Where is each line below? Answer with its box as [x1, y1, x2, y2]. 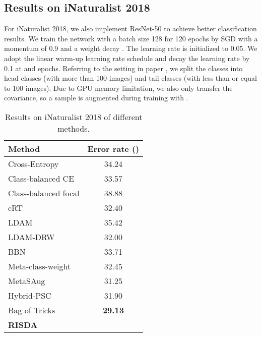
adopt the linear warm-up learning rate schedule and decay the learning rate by [4, 52, 250, 63]
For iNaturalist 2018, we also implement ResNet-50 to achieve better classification [4, 23, 257, 34]
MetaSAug [8, 274, 45, 287]
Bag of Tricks [8, 304, 55, 316]
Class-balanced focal [8, 187, 80, 199]
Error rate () [87, 142, 140, 154]
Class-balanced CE [8, 172, 75, 184]
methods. [57, 122, 90, 134]
